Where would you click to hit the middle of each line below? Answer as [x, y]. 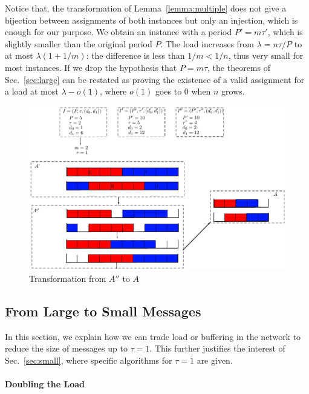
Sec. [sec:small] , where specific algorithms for [89, 360]
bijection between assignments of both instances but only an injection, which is [151, 20]
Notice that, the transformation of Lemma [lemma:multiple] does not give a [146, 8]
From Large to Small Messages [103, 311]
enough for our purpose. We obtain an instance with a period [119, 32]
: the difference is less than [135, 55]
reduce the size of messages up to [66, 348]
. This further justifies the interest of [217, 348]
